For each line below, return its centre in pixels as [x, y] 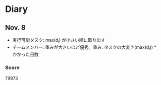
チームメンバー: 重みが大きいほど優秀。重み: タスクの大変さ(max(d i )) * [84, 47]
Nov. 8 [15, 28]
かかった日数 [25, 54]
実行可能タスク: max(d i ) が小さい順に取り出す [59, 41]
